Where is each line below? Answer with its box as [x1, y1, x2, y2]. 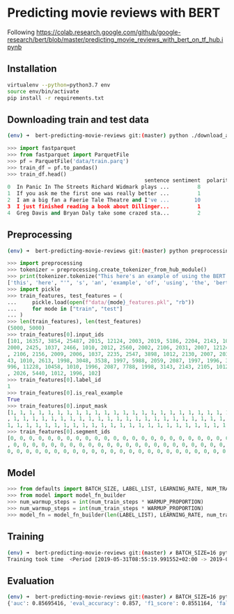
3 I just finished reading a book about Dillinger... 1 [7, 203, 201, 210]
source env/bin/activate [7, 88, 79, 95]
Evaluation [7, 575, 54, 587]
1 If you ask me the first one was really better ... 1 [7, 190, 201, 197]
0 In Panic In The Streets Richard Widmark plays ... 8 [7, 183, 201, 191]
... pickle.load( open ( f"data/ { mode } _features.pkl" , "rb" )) [7, 298, 195, 306]
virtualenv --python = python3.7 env [7, 82, 111, 89]
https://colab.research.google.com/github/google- [36, 28, 181, 36]
